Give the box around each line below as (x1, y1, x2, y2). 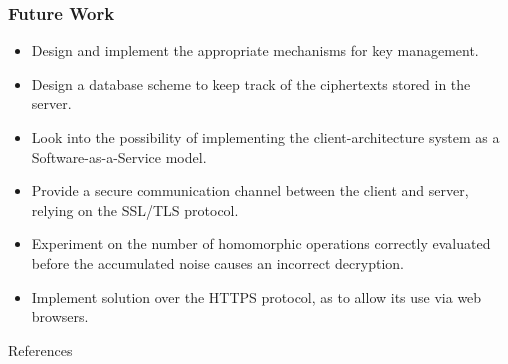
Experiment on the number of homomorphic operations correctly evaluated (31, 233, 491, 254)
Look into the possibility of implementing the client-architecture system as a (31, 127, 500, 147)
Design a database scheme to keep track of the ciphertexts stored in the (31, 73, 471, 94)
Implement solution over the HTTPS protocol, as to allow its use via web (31, 286, 482, 307)
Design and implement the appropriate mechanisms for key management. (31, 40, 479, 61)
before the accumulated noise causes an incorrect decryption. (31, 252, 404, 273)
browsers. (31, 306, 89, 327)
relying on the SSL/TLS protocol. (31, 199, 239, 220)
